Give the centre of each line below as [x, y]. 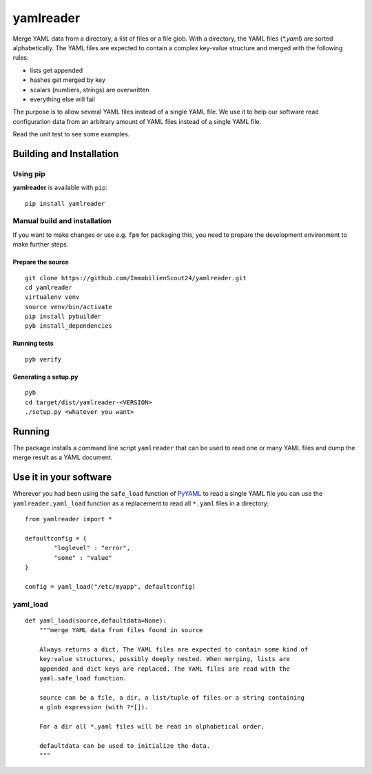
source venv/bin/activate [69, 307]
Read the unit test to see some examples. [71, 134]
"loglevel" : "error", [92, 548]
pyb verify [43, 359]
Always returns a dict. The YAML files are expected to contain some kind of [174, 649]
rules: [21, 58]
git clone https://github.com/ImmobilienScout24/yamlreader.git [136, 278]
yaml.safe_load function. [83, 679]
